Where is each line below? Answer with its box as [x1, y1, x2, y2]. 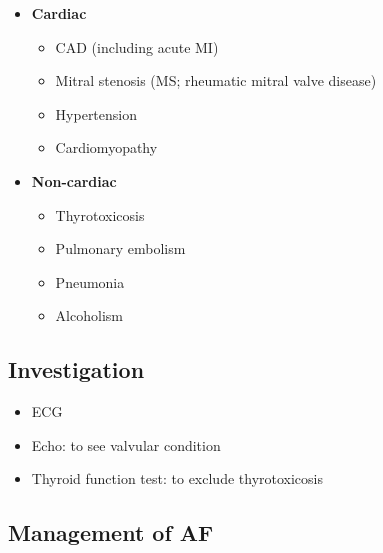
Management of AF [8, 517, 214, 548]
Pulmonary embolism [55, 238, 186, 259]
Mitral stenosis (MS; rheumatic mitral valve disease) [55, 70, 377, 91]
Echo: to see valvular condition [31, 434, 221, 455]
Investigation [8, 354, 145, 385]
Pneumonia [55, 271, 125, 292]
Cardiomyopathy [55, 137, 158, 158]
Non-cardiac [31, 170, 117, 191]
